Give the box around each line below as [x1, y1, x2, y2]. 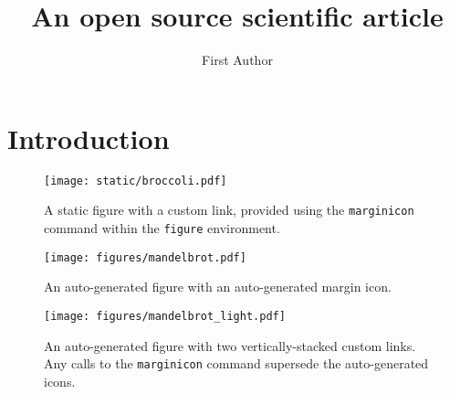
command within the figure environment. [44, 218, 280, 237]
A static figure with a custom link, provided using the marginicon [44, 200, 414, 219]
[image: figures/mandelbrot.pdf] [44, 250, 246, 264]
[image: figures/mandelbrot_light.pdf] [44, 309, 286, 323]
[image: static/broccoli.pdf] [44, 174, 227, 187]
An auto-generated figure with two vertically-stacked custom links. [44, 335, 416, 355]
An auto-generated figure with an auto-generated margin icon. [44, 277, 392, 296]
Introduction [7, 119, 170, 156]
